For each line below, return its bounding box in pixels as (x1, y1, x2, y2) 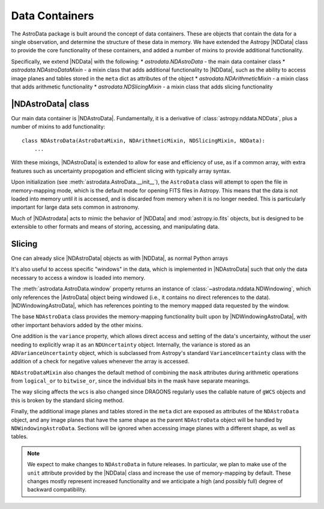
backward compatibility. (27, 486, 87, 493)
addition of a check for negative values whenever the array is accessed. (11, 358, 190, 365)
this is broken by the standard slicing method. (11, 396, 124, 404)
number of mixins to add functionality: (11, 123, 106, 131)
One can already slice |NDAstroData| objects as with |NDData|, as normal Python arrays (11, 255, 228, 262)
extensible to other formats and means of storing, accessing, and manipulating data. (11, 223, 220, 230)
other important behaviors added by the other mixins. (11, 321, 143, 329)
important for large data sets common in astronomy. (11, 203, 140, 211)
